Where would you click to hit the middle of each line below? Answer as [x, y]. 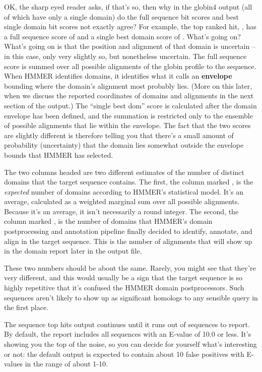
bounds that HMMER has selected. [59, 154]
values [14, 364]
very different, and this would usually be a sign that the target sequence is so [123, 277]
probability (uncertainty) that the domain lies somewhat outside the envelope [124, 145]
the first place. [26, 307]
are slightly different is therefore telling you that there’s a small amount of [119, 135]
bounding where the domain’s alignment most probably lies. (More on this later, [128, 85]
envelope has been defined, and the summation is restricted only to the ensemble [128, 115]
